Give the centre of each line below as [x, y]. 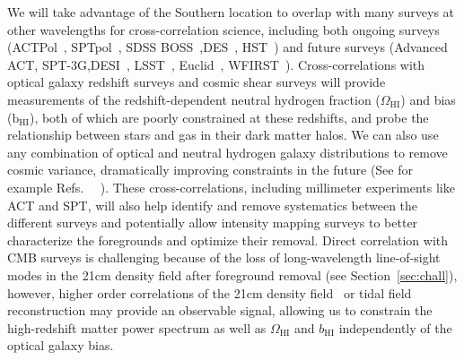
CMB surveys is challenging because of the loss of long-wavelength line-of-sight [224, 257]
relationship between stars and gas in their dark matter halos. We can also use [223, 135]
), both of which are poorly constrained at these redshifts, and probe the [229, 117]
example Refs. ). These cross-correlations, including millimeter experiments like [231, 187]
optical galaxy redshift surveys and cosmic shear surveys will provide [197, 82]
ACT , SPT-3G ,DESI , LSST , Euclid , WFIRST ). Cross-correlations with [216, 64]
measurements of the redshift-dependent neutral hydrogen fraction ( [194, 99]
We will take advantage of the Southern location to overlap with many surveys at [231, 12]
